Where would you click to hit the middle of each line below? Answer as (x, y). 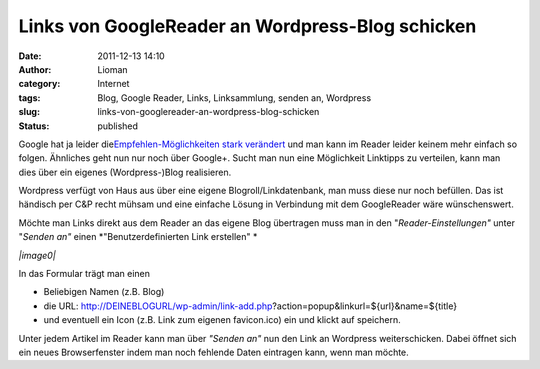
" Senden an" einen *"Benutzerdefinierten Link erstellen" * (138, 237)
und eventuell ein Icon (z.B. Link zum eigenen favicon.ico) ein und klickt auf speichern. (222, 320)
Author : (35, 69)
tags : (29, 97)
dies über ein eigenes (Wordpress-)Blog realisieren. (125, 172)
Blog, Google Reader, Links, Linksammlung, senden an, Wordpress (234, 97)
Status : (34, 126)
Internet (113, 84)
